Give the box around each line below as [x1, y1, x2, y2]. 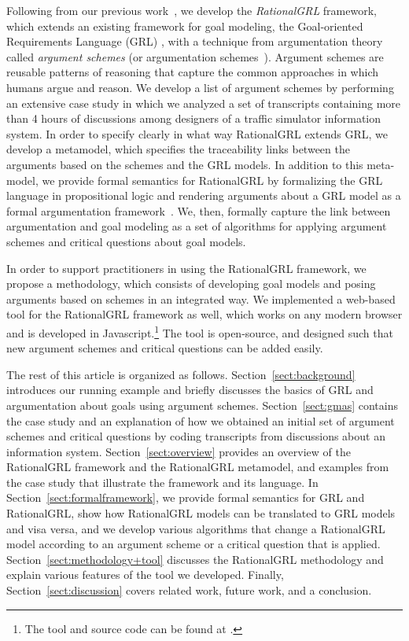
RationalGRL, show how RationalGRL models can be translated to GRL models [6, 505, 396, 521]
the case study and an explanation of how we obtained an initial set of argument [6, 412, 395, 429]
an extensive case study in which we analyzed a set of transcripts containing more [6, 94, 401, 111]
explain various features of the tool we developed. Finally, [6, 566, 284, 583]
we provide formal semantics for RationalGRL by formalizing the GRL [42, 171, 383, 188]
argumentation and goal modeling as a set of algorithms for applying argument [6, 218, 387, 234]
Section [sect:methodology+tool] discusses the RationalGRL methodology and [6, 551, 384, 567]
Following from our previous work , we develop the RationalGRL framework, [6, 2, 377, 18]
